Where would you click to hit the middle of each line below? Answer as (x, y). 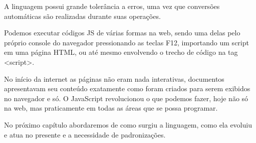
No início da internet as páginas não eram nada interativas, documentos (114, 78)
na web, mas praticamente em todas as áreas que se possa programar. (111, 108)
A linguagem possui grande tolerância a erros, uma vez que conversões (112, 6)
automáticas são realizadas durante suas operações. (82, 16)
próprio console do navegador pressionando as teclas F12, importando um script (126, 42)
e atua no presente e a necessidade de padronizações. (85, 134)
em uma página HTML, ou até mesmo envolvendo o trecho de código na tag (121, 52)
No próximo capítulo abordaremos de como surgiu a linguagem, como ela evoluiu (128, 124)
